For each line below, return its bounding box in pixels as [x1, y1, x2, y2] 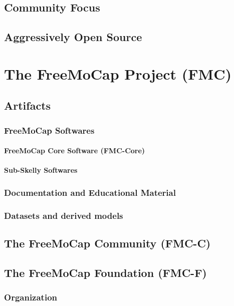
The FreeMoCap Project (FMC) [4, 63, 231, 84]
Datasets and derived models [4, 209, 123, 221]
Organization [4, 291, 58, 303]
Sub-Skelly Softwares [4, 165, 78, 175]
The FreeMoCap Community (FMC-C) [4, 235, 211, 251]
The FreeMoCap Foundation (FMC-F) [4, 264, 207, 280]
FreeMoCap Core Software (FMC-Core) [4, 145, 145, 156]
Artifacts [4, 98, 51, 113]
